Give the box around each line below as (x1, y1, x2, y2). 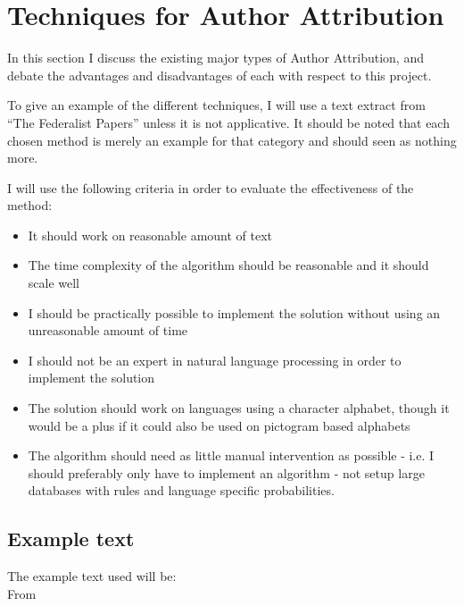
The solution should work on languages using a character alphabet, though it (28, 399, 450, 417)
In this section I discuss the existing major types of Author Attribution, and (7, 48, 424, 67)
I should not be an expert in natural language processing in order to (28, 350, 402, 369)
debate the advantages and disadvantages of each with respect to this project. (7, 65, 432, 84)
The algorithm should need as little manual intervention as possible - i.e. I (28, 446, 435, 465)
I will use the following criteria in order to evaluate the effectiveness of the (7, 178, 414, 197)
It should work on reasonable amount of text (28, 225, 273, 244)
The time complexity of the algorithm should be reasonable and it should (28, 256, 429, 274)
